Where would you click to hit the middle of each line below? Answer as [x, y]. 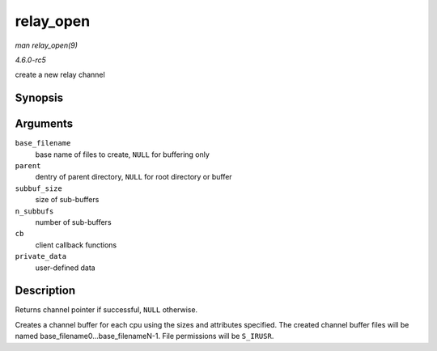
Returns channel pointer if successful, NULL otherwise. [106, 310]
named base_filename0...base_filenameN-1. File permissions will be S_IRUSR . [144, 336]
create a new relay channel [60, 75]
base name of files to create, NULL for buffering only [123, 154]
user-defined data [66, 268]
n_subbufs [34, 211]
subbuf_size [38, 188]
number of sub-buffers [74, 222]
